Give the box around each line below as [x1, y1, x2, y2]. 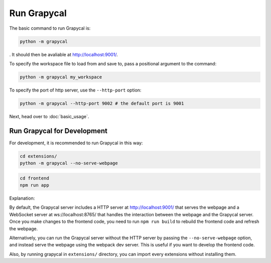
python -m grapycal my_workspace [20, 74, 102, 80]
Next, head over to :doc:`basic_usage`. [9, 113, 89, 119]
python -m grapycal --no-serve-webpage [20, 160, 118, 166]
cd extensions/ [20, 153, 57, 159]
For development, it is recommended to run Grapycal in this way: [9, 140, 143, 146]
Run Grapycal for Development [9, 126, 108, 135]
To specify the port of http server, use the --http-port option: [9, 87, 142, 93]
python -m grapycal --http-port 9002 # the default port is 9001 [20, 101, 184, 106]
